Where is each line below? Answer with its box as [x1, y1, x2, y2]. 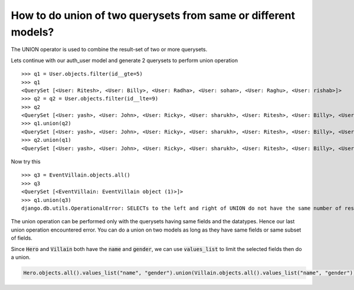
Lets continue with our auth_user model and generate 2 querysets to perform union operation [11, 57, 238, 64]
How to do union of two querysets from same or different [11, 9, 295, 22]
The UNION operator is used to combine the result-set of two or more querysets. [11, 46, 208, 53]
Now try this [11, 158, 41, 165]
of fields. [11, 234, 32, 242]
